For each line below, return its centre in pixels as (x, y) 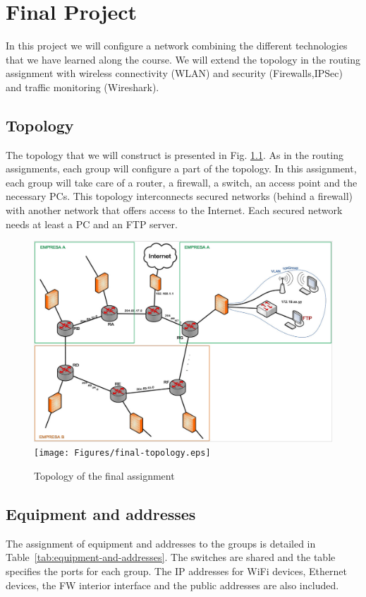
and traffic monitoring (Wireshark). (83, 87)
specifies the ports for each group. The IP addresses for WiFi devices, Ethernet (176, 571)
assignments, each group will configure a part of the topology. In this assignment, (181, 169)
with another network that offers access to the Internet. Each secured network (174, 210)
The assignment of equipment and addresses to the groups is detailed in (161, 543)
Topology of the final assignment (104, 475)
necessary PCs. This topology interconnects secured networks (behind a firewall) (179, 196)
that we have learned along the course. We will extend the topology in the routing (183, 59)
